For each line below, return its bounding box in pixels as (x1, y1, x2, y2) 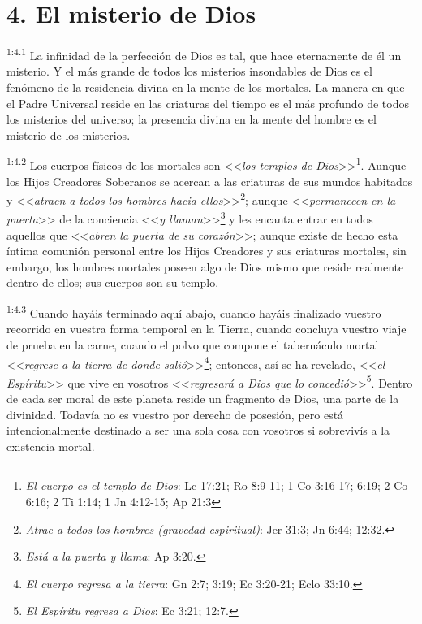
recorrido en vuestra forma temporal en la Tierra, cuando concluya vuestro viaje (6, 320, 407, 337)
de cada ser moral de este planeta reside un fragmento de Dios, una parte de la (6, 390, 399, 406)
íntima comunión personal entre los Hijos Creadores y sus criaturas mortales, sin (6, 242, 407, 259)
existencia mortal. (6, 437, 95, 454)
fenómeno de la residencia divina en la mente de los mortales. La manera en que (6, 78, 405, 95)
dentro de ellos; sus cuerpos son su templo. (6, 274, 219, 291)
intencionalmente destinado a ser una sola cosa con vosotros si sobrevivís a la (6, 422, 390, 439)
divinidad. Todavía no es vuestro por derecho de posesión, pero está (6, 405, 344, 422)
